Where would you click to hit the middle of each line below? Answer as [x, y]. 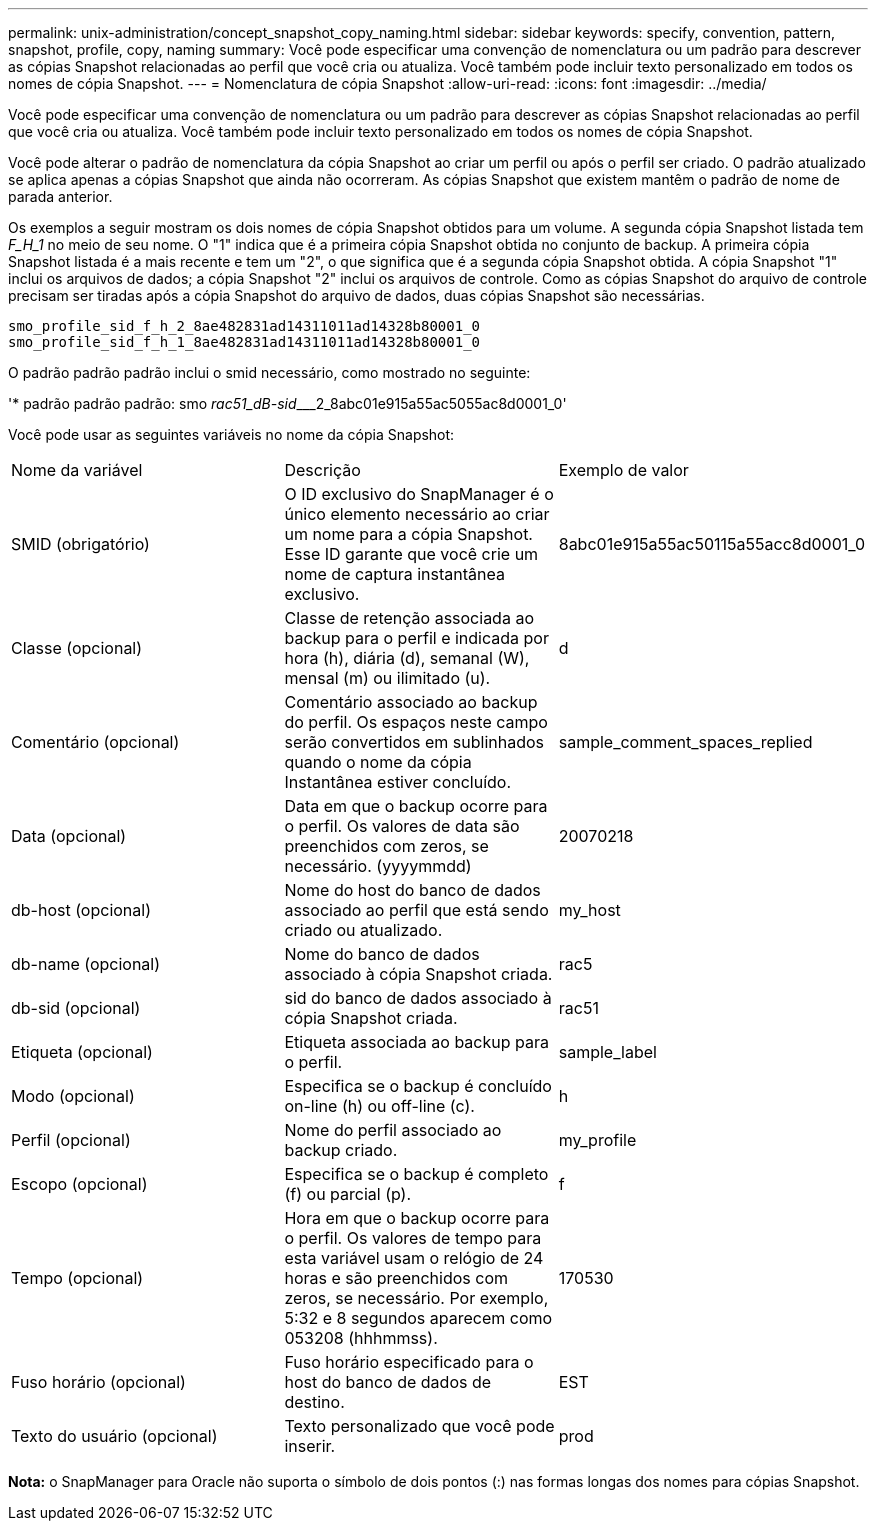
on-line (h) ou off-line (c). [379, 1106]
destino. [314, 1402]
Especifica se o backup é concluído [418, 1086]
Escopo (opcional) [79, 1184]
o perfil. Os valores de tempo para [413, 1238]
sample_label [607, 1052]
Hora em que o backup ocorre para [417, 1218]
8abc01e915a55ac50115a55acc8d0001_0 [711, 544]
